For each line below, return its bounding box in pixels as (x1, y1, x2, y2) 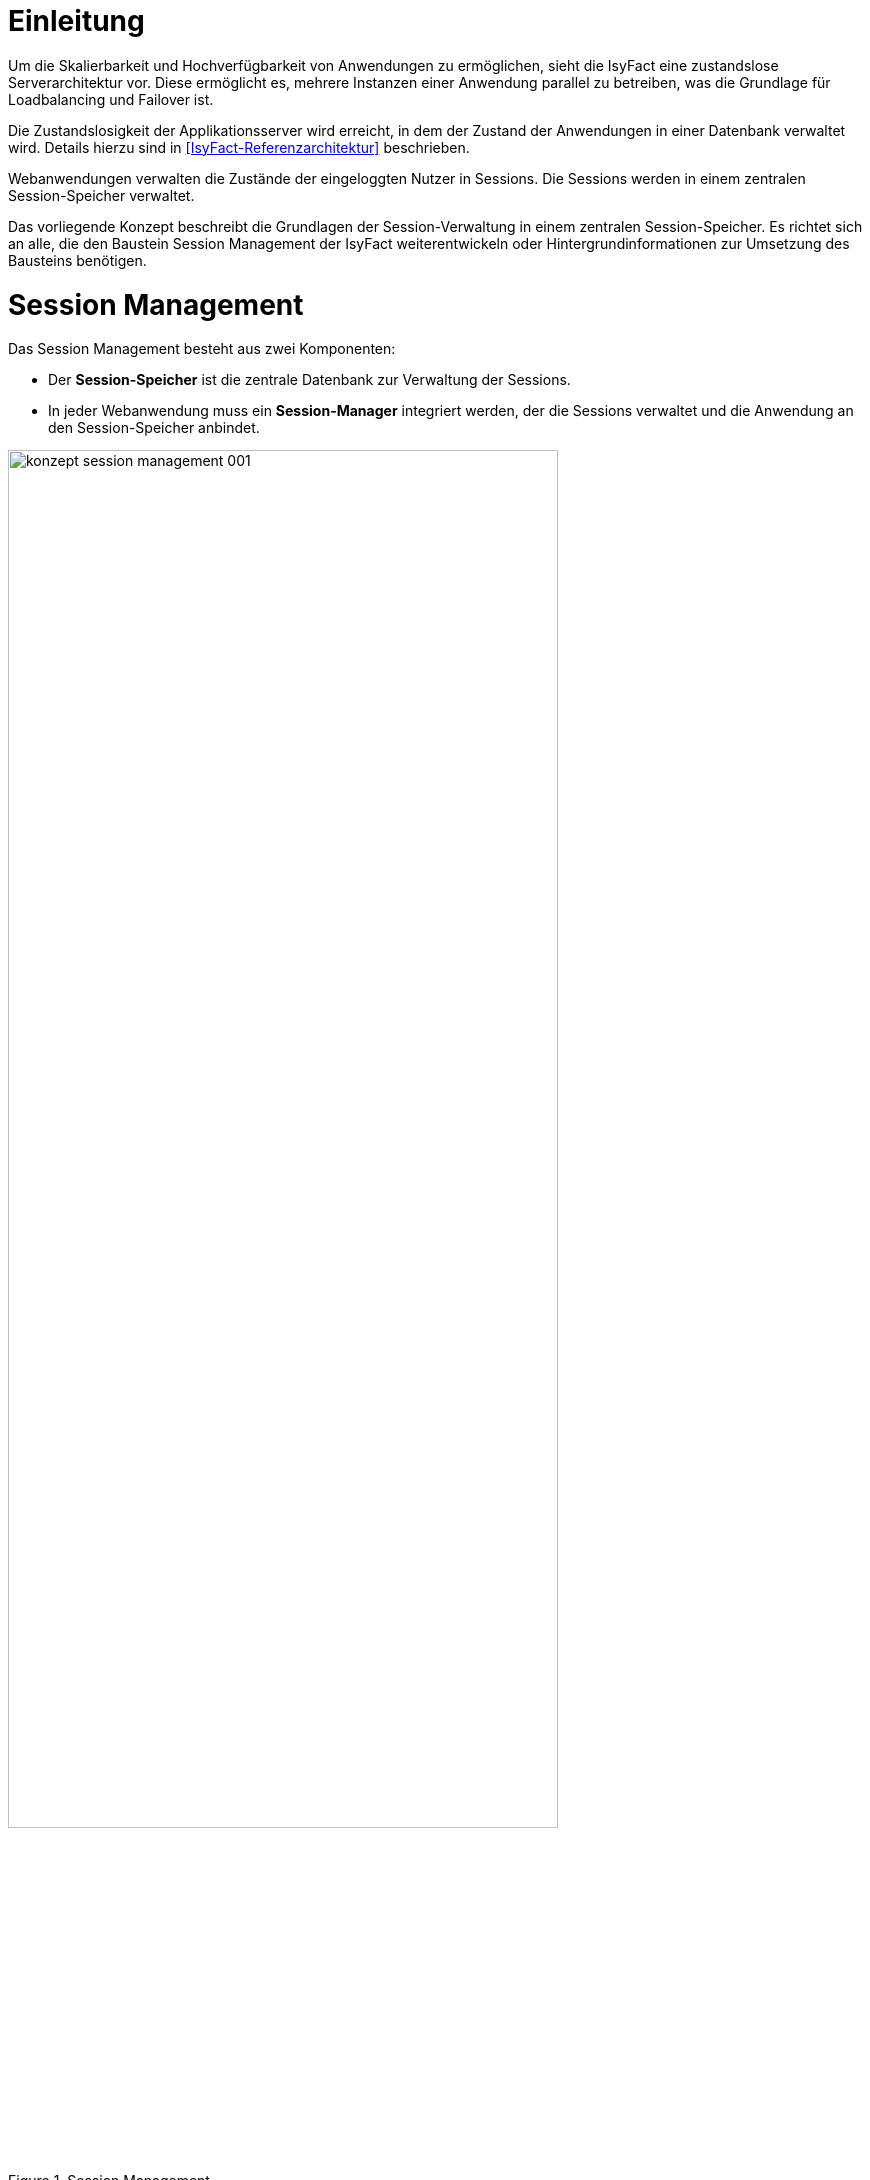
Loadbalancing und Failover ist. (8, 90, 214, 108)
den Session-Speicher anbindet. (48, 419, 260, 437)
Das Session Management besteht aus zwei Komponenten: (8, 340, 396, 358)
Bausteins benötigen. (8, 251, 147, 269)
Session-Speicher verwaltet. (8, 186, 195, 204)
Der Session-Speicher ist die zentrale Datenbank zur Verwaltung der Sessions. (48, 371, 571, 389)
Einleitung (8, 4, 145, 38)
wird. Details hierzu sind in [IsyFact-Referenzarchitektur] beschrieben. (8, 138, 470, 156)
